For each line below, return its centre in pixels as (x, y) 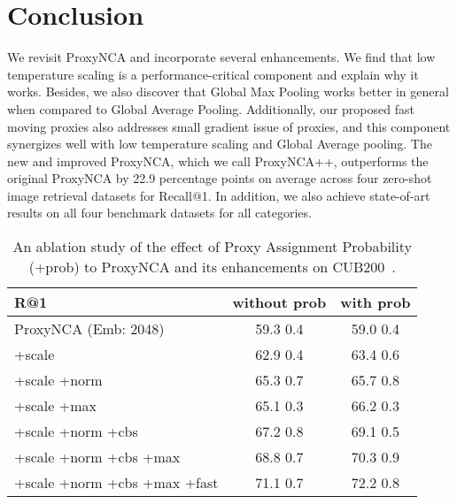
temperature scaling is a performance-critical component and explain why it (213, 74)
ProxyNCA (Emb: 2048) (89, 329)
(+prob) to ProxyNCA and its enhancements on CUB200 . (212, 267)
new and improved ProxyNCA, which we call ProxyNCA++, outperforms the (218, 160)
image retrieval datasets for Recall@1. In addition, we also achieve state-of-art (219, 195)
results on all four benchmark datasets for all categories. (159, 213)
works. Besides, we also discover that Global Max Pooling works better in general (228, 92)
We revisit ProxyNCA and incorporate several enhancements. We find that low (221, 57)
